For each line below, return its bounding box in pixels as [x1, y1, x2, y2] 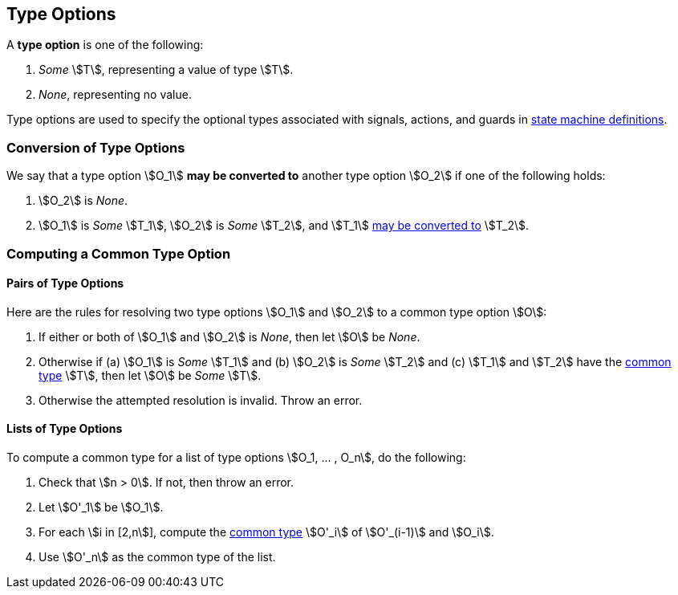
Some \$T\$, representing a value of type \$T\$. [39, 63, 294, 77]
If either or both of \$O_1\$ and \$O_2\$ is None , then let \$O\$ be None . [39, 329, 420, 344]
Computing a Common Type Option [6, 245, 231, 262]
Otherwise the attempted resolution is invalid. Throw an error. [39, 393, 363, 407]
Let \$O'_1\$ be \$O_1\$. [39, 499, 164, 514]
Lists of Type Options [6, 422, 123, 436]
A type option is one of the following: [6, 38, 204, 52]
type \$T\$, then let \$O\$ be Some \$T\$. [39, 368, 262, 382]
